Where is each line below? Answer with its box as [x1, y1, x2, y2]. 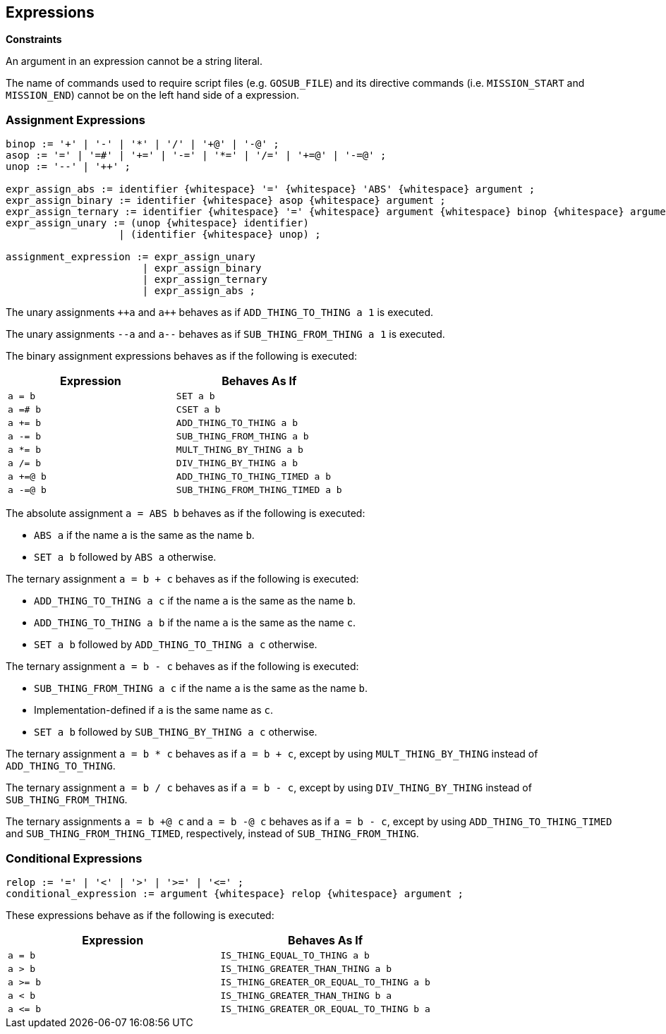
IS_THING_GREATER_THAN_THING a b [220, 963, 392, 974]
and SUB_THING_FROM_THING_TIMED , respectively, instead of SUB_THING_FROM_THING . [6, 827, 419, 840]
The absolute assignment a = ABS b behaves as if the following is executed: [6, 507, 365, 520]
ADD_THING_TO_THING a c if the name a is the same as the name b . [34, 595, 356, 607]
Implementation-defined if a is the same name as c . [34, 704, 274, 717]
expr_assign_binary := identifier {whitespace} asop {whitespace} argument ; [6, 195, 446, 207]
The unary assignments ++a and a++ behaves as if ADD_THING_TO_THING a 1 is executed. [6, 306, 433, 319]
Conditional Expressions [6, 851, 143, 865]
